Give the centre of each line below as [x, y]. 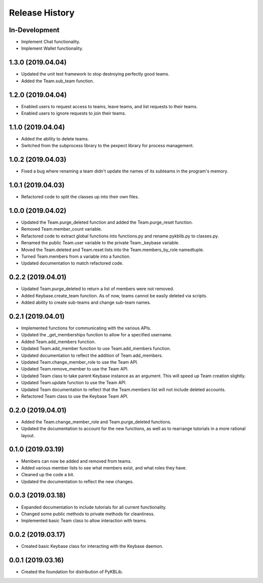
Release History [42, 13]
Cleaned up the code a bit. [48, 475]
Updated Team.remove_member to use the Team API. [75, 369]
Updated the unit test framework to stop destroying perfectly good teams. [95, 74]
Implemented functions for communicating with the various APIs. [86, 328]
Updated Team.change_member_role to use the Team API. [80, 362]
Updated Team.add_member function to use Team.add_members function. [96, 349]
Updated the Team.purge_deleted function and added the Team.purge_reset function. [107, 222]
